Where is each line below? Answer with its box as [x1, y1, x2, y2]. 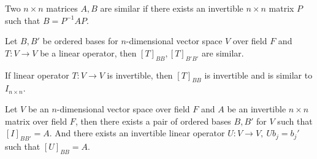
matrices [46, 2, 78, 14]
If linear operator [5, 68, 69, 81]
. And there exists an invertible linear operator [49, 126, 225, 139]
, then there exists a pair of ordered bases [75, 114, 231, 127]
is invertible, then [107, 68, 173, 81]
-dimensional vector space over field [56, 102, 190, 115]
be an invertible [227, 102, 286, 115]
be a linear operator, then [40, 46, 137, 59]
